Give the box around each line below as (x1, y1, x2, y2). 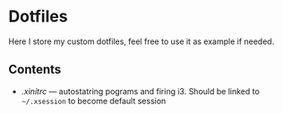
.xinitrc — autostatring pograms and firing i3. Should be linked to (21, 85, 261, 96)
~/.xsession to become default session (21, 95, 167, 106)
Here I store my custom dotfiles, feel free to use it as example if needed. (8, 36, 275, 47)
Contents (8, 62, 62, 77)
